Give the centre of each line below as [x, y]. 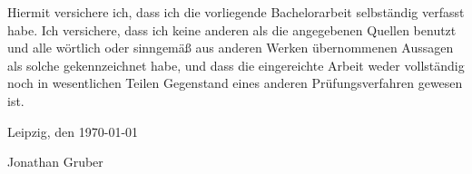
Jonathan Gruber [55, 162]
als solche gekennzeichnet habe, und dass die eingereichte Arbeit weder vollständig [236, 65]
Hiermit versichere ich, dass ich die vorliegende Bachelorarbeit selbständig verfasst [236, 12]
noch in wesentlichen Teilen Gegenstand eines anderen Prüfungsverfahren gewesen [235, 83]
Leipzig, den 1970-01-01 [73, 131]
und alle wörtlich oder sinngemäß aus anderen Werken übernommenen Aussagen [231, 48]
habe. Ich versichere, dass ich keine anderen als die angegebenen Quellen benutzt [232, 29]
